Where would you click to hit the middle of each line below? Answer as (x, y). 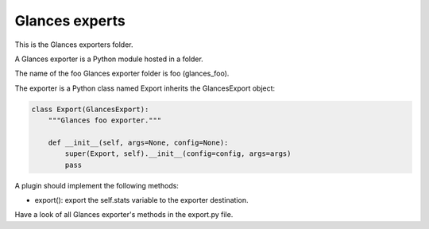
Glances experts (70, 21)
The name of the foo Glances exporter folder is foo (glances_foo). (122, 74)
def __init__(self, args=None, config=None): (138, 142)
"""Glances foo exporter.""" (105, 120)
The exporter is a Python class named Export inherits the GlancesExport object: (145, 88)
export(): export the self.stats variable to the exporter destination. (141, 200)
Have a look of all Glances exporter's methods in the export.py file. (124, 215)
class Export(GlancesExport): (90, 109)
